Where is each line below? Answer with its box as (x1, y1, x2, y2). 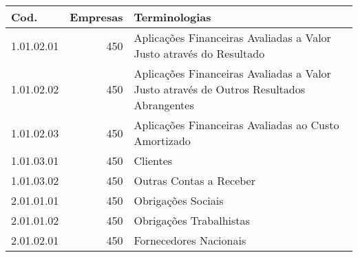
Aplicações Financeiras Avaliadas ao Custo (134, 117, 339, 133)
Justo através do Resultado (134, 45, 265, 61)
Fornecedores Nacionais (134, 232, 246, 248)
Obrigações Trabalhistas (134, 212, 250, 228)
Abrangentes (134, 97, 194, 113)
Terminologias (134, 9, 211, 25)
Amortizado (134, 133, 191, 148)
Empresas (70, 9, 123, 25)
